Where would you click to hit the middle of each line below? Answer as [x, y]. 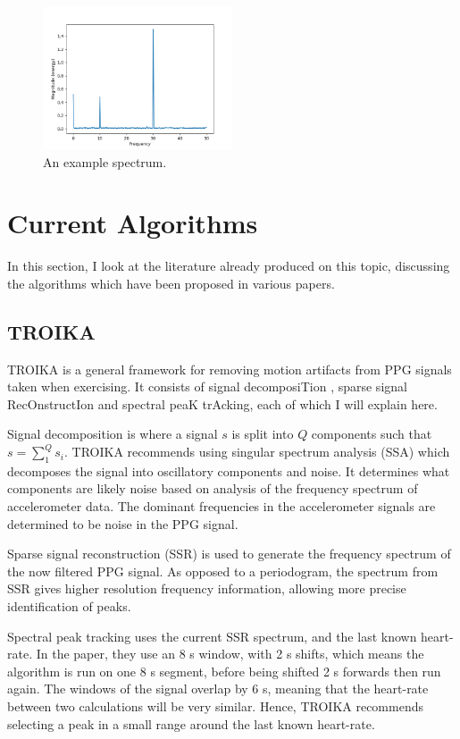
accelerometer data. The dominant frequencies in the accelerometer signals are [222, 506]
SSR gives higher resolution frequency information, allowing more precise [207, 588]
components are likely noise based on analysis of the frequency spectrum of [213, 488]
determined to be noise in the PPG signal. [123, 523]
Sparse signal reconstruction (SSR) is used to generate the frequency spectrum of [229, 554]
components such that [372, 434]
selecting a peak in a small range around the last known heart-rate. [191, 723]
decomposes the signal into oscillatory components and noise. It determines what [229, 470]
